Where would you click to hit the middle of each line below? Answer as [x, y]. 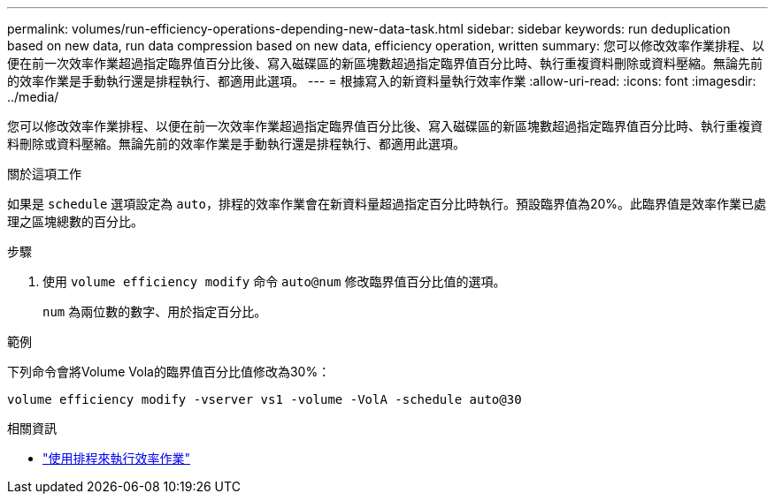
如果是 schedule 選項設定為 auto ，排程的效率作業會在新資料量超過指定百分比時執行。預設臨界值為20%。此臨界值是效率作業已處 [387, 204]
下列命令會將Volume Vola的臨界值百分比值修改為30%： [169, 372]
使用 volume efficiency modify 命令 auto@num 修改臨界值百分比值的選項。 [274, 281]
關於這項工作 [44, 174]
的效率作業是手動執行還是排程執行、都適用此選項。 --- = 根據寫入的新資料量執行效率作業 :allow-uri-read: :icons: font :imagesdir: [382, 81]
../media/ [33, 97]
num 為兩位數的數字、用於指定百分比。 [155, 311]
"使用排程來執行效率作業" [117, 458]
